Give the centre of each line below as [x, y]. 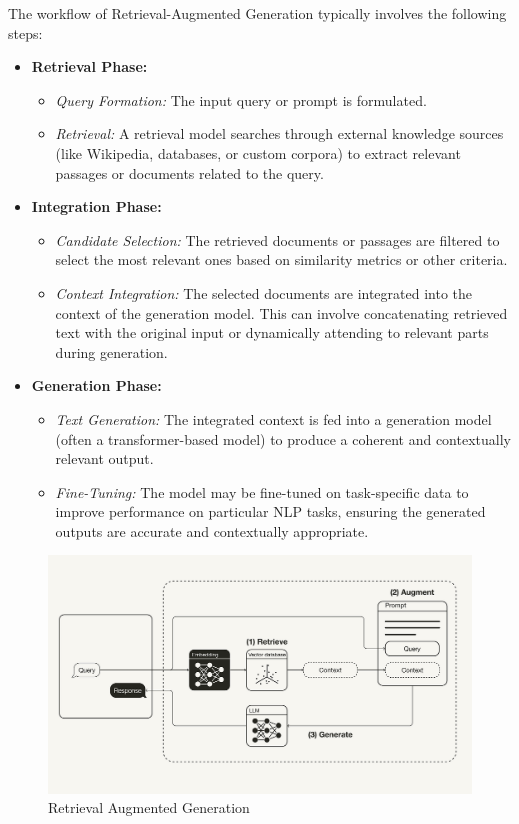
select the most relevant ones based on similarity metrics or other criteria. [281, 259]
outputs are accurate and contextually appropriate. [212, 530]
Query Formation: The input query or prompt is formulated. [241, 99]
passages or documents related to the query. [189, 172]
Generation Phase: [96, 385]
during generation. [111, 351]
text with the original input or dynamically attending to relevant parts [272, 332]
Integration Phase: [96, 206]
